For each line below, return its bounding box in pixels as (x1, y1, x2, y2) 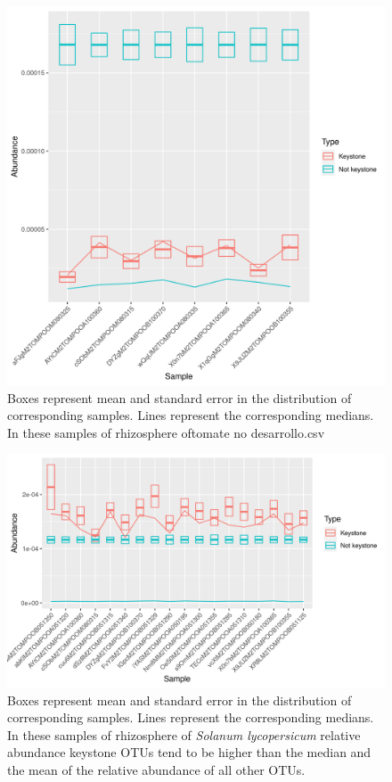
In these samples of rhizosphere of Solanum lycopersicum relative (7, 725, 361, 744)
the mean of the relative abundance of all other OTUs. (7, 761, 306, 779)
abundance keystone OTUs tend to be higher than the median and (7, 743, 372, 761)
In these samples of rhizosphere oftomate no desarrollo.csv (7, 423, 325, 441)
